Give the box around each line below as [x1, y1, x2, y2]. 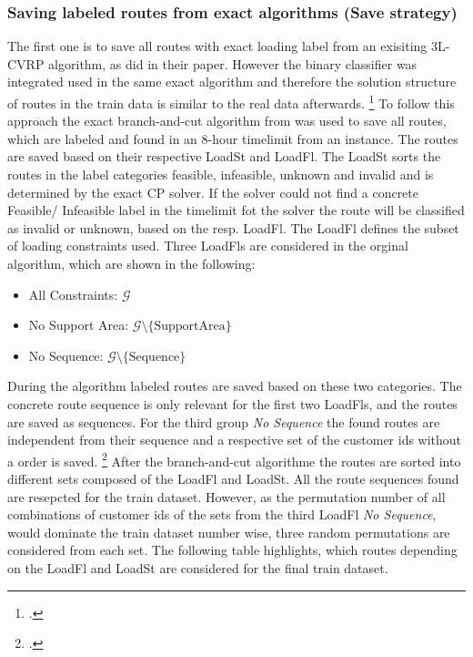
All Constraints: [28, 284, 118, 303]
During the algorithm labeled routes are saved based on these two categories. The [7, 376, 462, 395]
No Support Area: [28, 315, 129, 334]
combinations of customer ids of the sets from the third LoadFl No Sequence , [7, 505, 437, 524]
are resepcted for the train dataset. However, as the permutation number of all [7, 487, 446, 506]
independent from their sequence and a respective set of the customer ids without [7, 430, 462, 449]
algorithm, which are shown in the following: [7, 254, 256, 272]
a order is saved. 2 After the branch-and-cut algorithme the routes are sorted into [7, 448, 461, 470]
